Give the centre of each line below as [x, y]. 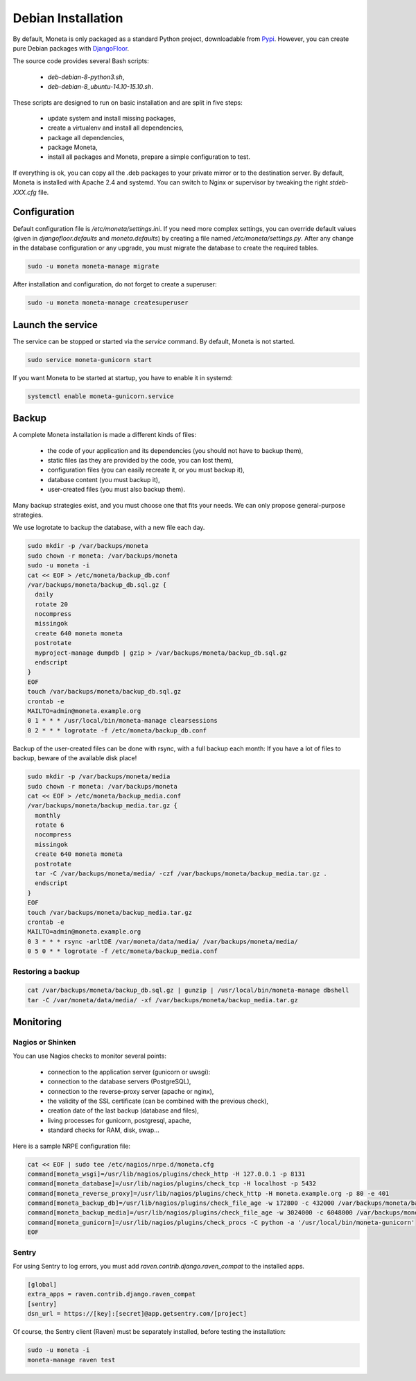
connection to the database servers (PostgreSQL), [119, 1081]
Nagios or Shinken [44, 1043]
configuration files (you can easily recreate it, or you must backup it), [146, 470]
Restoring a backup [46, 971]
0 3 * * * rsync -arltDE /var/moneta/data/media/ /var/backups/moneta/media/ [163, 941]
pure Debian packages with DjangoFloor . [71, 48]
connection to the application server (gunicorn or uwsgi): [129, 1072]
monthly [48, 815]
